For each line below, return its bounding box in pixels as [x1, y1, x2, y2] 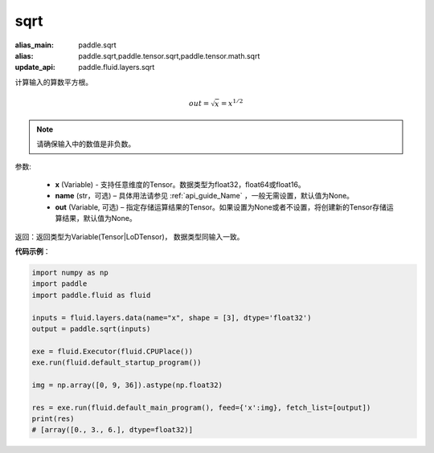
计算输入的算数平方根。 [14, 77, 92, 87]
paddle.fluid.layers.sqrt [78, 63, 155, 72]
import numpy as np [31, 268, 108, 277]
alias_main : [14, 40, 54, 50]
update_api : [14, 63, 55, 72]
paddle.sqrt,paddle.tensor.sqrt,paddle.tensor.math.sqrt [78, 51, 260, 60]
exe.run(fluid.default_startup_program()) [31, 358, 202, 367]
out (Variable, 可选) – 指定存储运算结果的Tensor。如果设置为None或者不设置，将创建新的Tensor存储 [55, 202, 387, 212]
